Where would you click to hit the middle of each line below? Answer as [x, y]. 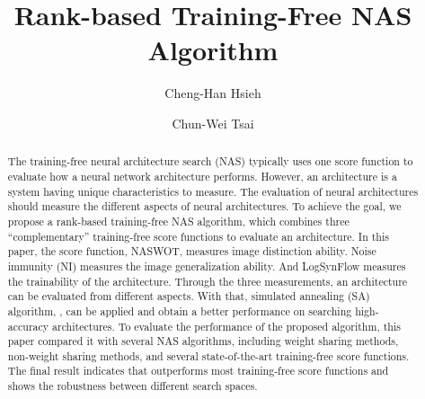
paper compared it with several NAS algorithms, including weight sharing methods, [203, 341]
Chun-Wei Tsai [213, 123]
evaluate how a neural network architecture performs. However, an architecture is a [202, 176]
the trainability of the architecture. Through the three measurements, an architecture [208, 281]
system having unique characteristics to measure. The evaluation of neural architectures [213, 191]
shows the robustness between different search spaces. [133, 386]
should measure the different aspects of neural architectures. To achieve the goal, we [204, 206]
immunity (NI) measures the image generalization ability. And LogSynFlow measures [207, 266]
